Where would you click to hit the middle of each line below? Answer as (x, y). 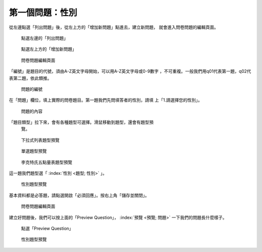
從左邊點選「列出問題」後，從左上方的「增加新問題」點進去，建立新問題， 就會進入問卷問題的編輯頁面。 (114, 27)
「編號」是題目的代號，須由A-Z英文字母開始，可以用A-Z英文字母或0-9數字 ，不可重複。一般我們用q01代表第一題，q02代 (130, 71)
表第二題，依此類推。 (30, 78)
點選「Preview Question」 (47, 228)
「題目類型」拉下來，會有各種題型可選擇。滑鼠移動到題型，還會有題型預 (81, 122)
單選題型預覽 (34, 151)
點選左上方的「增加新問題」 (49, 49)
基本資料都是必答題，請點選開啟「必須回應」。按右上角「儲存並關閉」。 (79, 195)
